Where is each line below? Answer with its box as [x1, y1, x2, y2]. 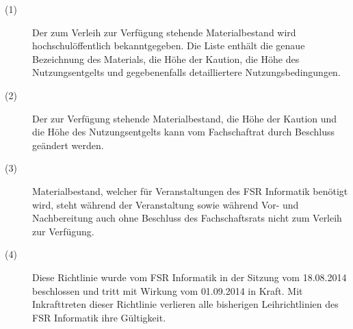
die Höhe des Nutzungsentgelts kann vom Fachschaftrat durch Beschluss [32, 124, 335, 139]
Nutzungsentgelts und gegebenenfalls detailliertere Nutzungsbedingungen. [32, 65, 341, 79]
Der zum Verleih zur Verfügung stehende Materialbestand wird [32, 25, 296, 39]
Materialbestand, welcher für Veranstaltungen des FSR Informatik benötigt [32, 183, 348, 198]
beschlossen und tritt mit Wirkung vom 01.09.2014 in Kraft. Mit [32, 283, 303, 298]
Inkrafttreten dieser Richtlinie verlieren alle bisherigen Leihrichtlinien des [32, 297, 339, 311]
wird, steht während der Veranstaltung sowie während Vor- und [32, 197, 299, 211]
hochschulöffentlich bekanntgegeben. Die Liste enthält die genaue [32, 38, 305, 53]
